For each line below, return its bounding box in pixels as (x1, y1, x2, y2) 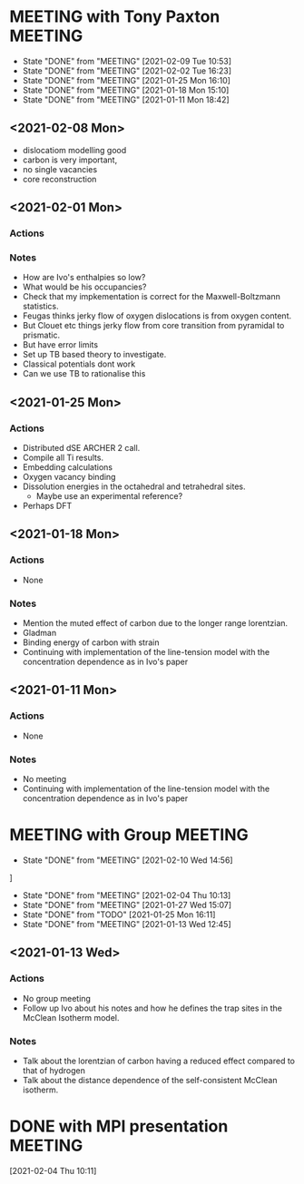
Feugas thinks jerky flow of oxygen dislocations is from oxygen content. (22, 310, 292, 321)
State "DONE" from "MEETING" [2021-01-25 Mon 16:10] (22, 74, 231, 85)
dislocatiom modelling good (22, 144, 127, 155)
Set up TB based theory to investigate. (22, 349, 167, 360)
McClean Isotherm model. (22, 1012, 120, 1023)
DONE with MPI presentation (9, 1116, 229, 1137)
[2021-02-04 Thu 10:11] (9, 1165, 97, 1176)
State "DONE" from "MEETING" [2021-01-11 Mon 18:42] (22, 93, 230, 105)
